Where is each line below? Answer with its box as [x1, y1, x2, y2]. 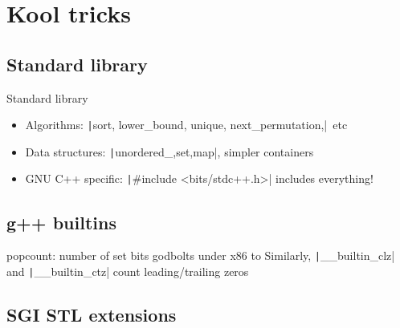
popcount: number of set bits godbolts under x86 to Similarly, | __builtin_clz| [6, 247, 395, 264]
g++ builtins [6, 209, 116, 234]
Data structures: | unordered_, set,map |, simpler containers [25, 143, 314, 160]
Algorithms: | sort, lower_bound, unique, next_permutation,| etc [25, 116, 348, 133]
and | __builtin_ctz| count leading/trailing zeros [6, 263, 249, 279]
